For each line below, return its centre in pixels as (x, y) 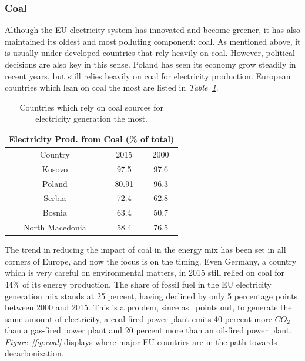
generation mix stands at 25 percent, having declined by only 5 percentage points (151, 295)
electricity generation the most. (92, 118)
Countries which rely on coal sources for (91, 107)
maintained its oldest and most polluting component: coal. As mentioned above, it (153, 41)
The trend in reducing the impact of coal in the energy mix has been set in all (145, 250)
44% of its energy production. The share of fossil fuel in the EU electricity (138, 284)
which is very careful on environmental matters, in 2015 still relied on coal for (145, 273)
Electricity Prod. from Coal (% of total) (92, 138)
